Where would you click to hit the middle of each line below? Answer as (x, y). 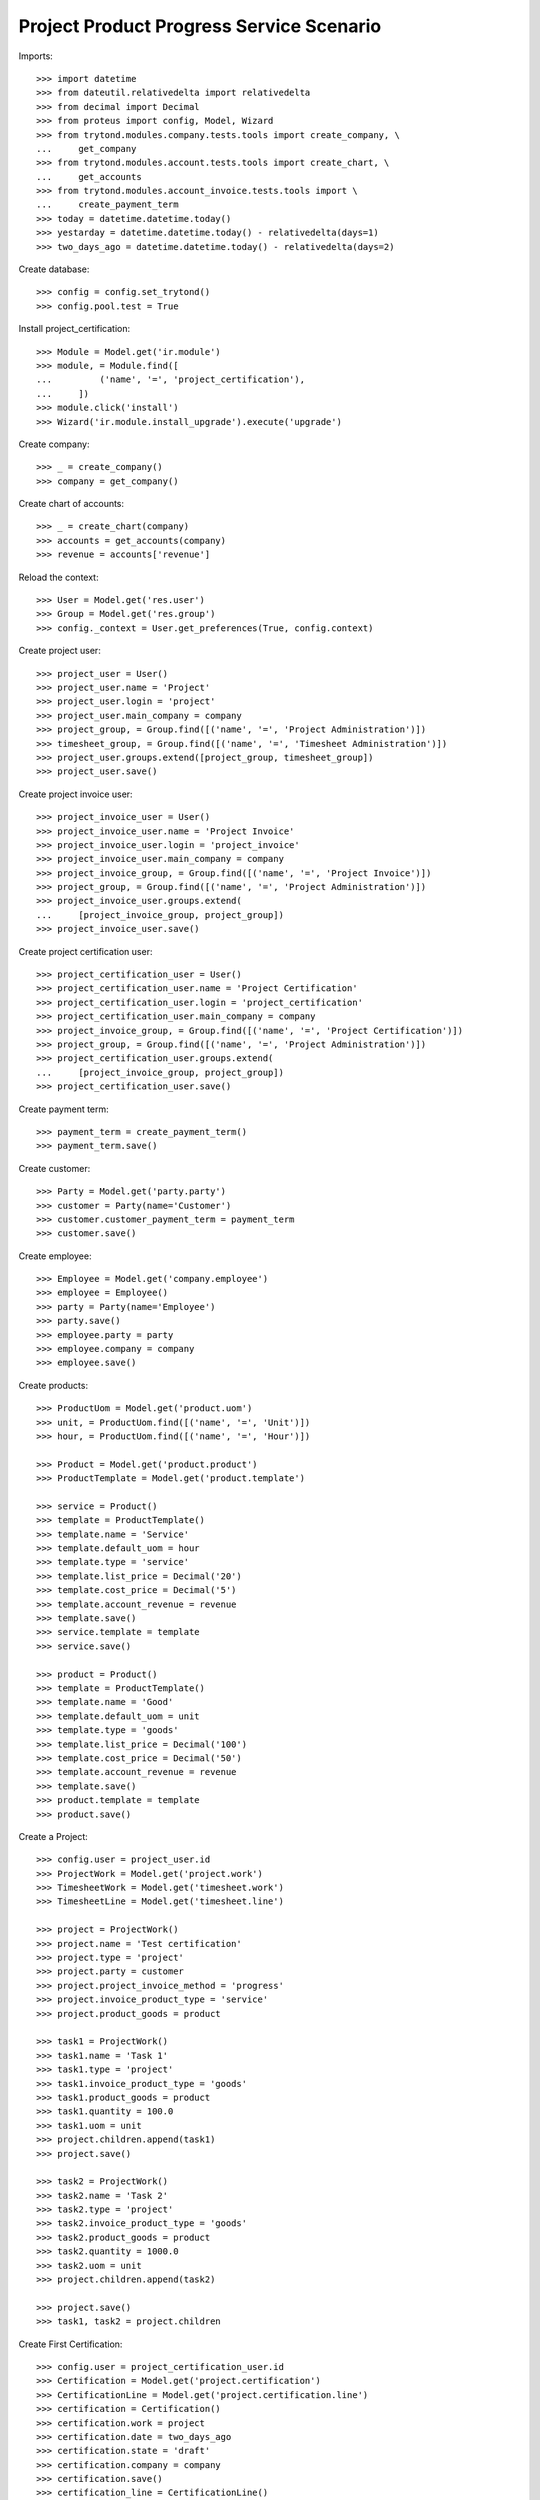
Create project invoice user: (76, 794)
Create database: (54, 269)
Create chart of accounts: (71, 504)
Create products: (53, 1385)
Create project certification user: (85, 951)
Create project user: (60, 651)
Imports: (36, 56)
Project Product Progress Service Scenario (200, 26)
